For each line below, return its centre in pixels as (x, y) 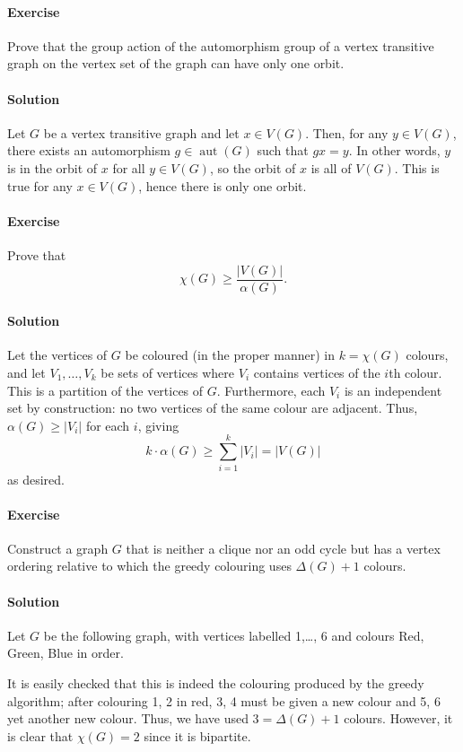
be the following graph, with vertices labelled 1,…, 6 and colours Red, (234, 635)
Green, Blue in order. (66, 653)
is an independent (393, 390)
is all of (331, 167)
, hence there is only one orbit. (223, 185)
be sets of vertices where (168, 372)
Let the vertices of (57, 355)
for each (108, 425)
